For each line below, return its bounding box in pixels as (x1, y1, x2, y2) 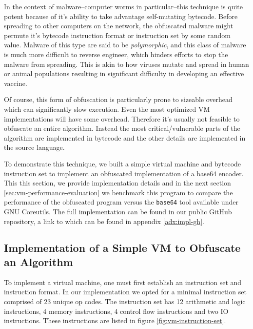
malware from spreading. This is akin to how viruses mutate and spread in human (4, 59, 249, 69)
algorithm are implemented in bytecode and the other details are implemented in (4, 132, 246, 143)
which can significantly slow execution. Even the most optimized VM (4, 103, 210, 114)
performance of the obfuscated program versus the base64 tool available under (4, 197, 238, 207)
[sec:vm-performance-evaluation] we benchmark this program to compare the (4, 187, 233, 197)
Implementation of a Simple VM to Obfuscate (4, 240, 241, 255)
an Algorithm (4, 254, 73, 269)
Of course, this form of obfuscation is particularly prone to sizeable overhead (4, 94, 233, 104)
